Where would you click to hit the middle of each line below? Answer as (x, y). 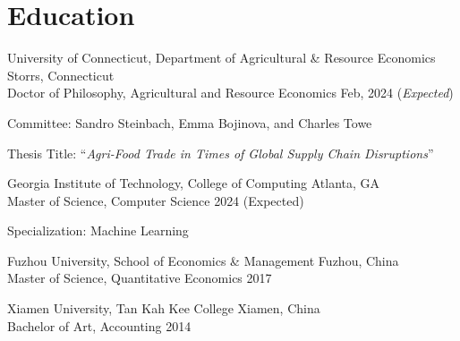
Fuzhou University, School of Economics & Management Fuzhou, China (203, 260)
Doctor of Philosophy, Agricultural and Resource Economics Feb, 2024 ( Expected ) (230, 93)
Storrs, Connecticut (61, 75)
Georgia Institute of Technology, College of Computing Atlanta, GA (194, 183)
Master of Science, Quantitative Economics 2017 (140, 278)
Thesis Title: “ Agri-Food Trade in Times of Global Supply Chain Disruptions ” (221, 153)
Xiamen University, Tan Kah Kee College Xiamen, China (164, 308)
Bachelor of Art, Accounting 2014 (99, 325)
